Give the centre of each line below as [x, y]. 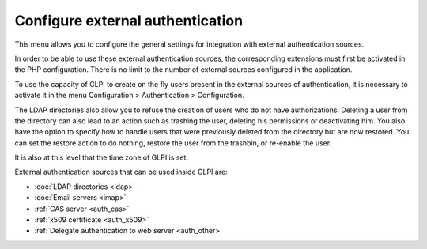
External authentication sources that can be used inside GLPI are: [121, 172]
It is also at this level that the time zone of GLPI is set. [102, 157]
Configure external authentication [129, 21]
